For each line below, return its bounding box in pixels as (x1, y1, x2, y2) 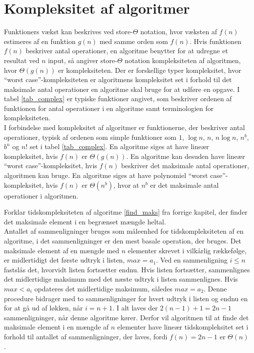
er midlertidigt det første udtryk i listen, (4, 255, 125, 265)
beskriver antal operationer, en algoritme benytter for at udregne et (25, 45, 228, 56)
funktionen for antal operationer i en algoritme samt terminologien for (4, 103, 214, 113)
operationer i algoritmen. (4, 190, 79, 200)
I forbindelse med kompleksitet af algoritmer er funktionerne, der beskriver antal (4, 122, 245, 132)
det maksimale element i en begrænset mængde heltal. (4, 216, 166, 226)
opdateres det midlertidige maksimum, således (34, 283, 172, 293)
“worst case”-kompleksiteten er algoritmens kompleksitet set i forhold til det (4, 74, 232, 85)
